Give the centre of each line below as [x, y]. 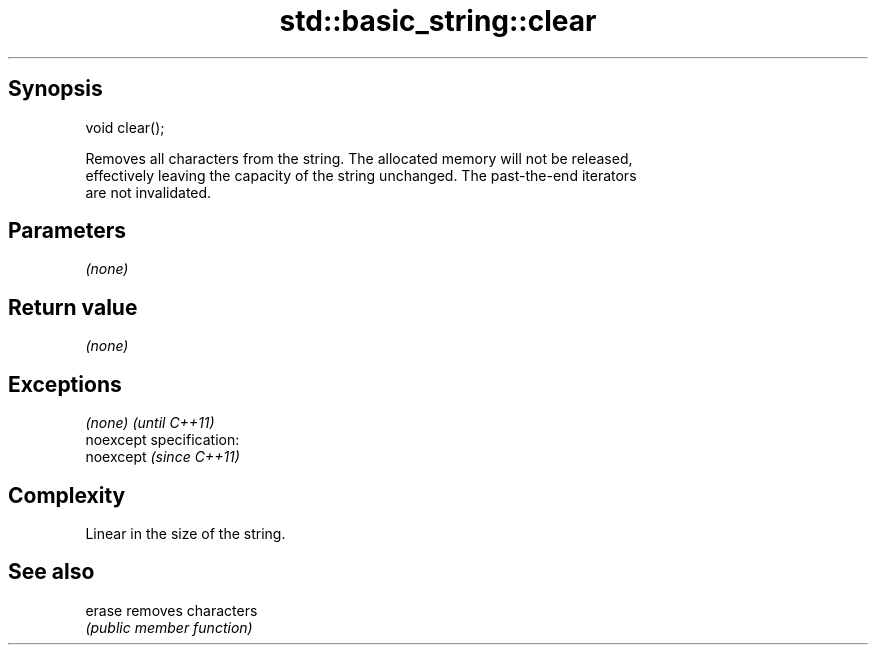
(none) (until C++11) [150, 423]
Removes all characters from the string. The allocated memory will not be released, [359, 158]
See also [51, 572]
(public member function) [169, 627]
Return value [73, 307]
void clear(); [125, 127]
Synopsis [55, 89]
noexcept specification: [162, 440]
